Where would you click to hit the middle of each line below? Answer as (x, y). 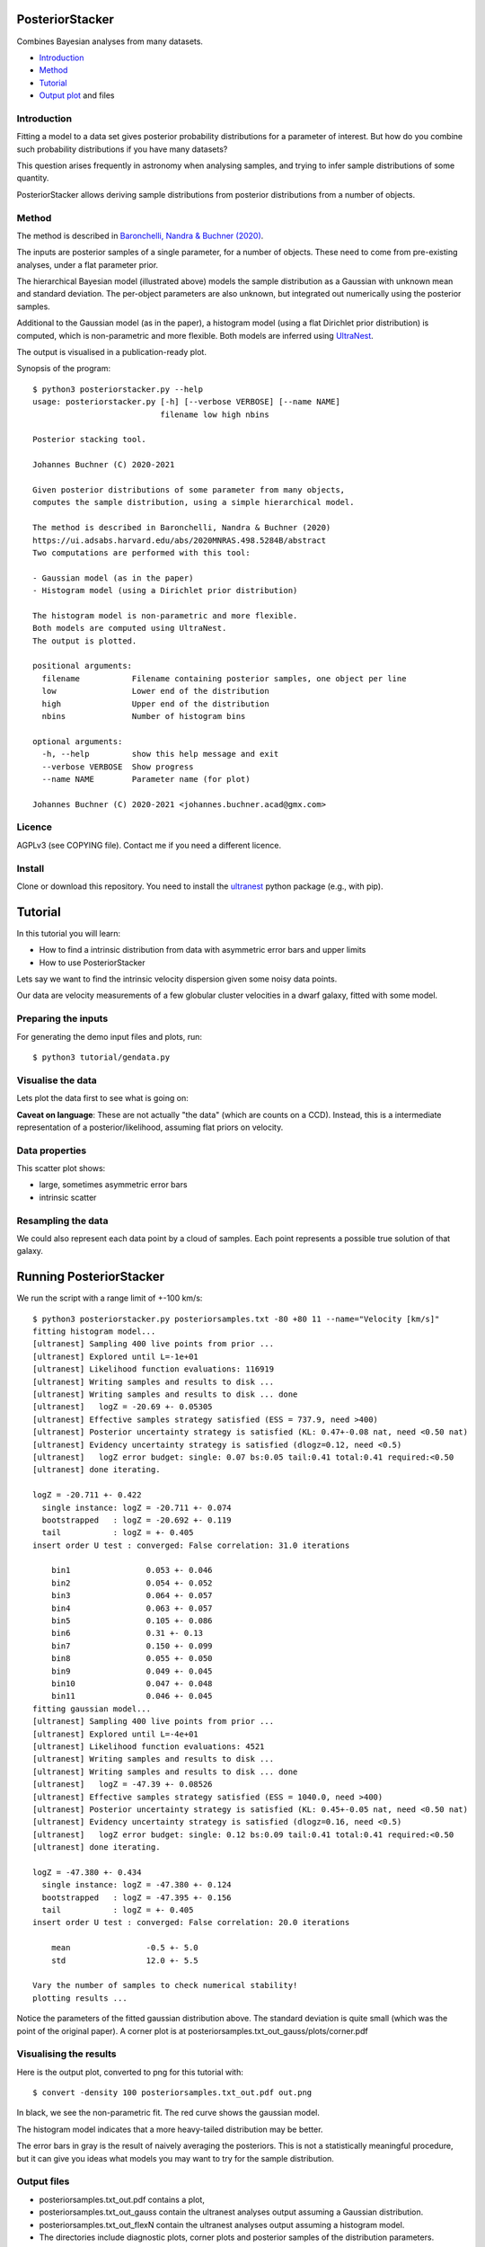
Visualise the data (57, 1080)
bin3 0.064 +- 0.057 (132, 1596)
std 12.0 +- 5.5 (125, 1960)
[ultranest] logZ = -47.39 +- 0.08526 (123, 1785)
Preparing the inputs (62, 1018)
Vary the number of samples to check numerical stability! (165, 1985)
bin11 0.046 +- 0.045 (132, 1696)
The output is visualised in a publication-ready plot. (111, 352)
